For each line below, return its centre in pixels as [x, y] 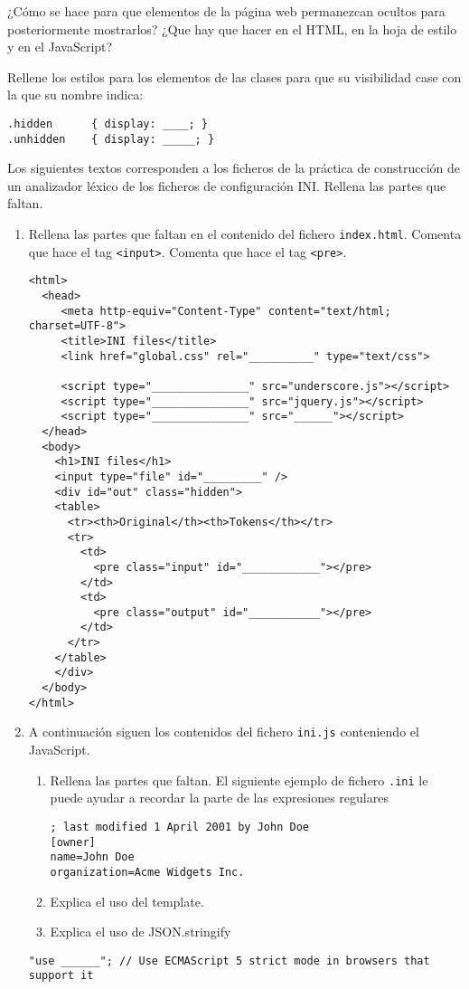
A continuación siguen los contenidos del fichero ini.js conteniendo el [224, 732]
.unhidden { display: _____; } [111, 139]
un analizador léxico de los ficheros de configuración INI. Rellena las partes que [227, 185]
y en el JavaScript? [60, 47]
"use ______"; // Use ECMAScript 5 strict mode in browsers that [229, 960]
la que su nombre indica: [75, 95]
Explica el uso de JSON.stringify [141, 932]
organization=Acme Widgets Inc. [147, 872]
